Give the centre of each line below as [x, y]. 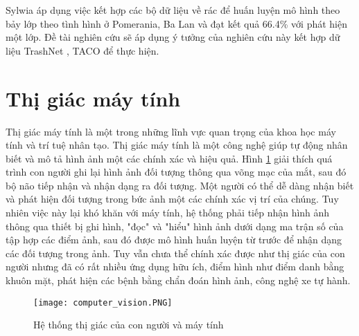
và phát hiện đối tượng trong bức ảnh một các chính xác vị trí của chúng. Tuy [172, 199]
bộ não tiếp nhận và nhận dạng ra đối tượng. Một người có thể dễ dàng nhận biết [180, 185]
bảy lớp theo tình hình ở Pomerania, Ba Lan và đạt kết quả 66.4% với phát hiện [176, 23]
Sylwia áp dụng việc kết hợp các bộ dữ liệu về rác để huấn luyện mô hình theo [173, 10]
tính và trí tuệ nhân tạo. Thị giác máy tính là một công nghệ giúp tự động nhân [177, 145]
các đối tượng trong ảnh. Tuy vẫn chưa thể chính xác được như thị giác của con [175, 253]
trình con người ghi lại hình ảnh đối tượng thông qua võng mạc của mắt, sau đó [176, 172]
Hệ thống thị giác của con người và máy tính [129, 325]
